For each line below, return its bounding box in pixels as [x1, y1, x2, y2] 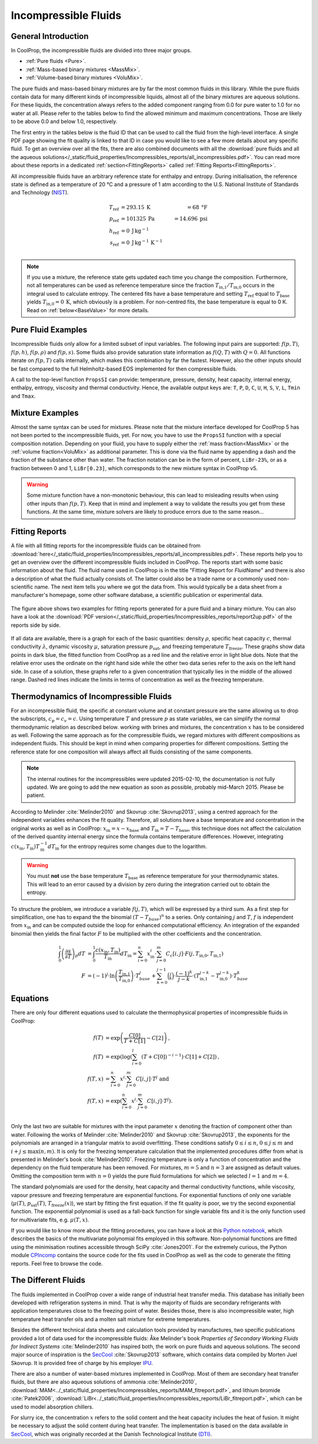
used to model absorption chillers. [11, 1403, 94, 1410]
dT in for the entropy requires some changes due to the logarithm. [47, 843, 207, 851]
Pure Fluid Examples [11, 325, 88, 335]
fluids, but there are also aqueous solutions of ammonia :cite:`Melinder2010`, [11, 1379, 197, 1386]
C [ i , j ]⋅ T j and [135, 1075, 169, 1082]
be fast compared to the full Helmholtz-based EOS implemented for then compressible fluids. [11, 365, 238, 372]
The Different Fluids [11, 1276, 85, 1286]
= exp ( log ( [105, 1053, 132, 1060]
